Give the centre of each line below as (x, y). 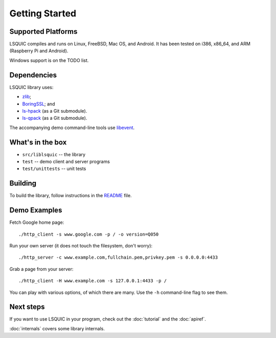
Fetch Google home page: (37, 222)
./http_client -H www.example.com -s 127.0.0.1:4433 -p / (93, 281)
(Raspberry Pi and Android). (39, 51)
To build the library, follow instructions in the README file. (71, 196)
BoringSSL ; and (39, 104)
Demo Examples (36, 210)
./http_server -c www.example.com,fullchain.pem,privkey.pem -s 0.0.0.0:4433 (118, 258)
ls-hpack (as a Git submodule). (55, 111)
